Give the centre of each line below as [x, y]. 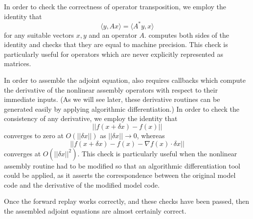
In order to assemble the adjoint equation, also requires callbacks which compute [125, 80]
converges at [23, 153]
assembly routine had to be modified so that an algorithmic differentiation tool [122, 165]
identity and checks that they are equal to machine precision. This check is [116, 44]
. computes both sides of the [187, 35]
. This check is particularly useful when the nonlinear [157, 153]
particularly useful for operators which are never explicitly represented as [114, 54]
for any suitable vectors [39, 35]
